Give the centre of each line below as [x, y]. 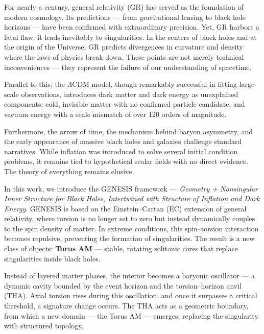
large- [248, 84]
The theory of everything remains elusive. [69, 171]
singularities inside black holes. [52, 258]
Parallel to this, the [34, 84]
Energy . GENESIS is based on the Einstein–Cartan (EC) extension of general [125, 208]
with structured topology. [44, 326]
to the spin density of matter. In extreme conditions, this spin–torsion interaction [131, 228]
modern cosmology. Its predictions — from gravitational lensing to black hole [125, 17]
